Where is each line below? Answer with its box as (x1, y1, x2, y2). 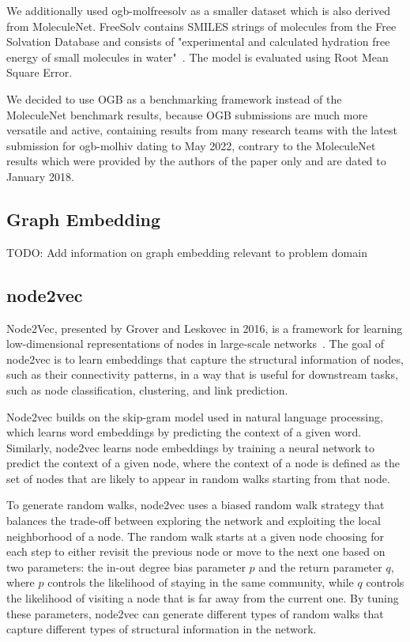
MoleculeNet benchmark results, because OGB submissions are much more (6, 106, 368, 123)
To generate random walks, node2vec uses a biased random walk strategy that (6, 497, 385, 513)
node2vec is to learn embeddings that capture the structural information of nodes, (6, 350, 404, 367)
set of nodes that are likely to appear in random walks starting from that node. (6, 470, 390, 486)
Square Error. (6, 64, 73, 81)
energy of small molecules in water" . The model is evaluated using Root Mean (6, 48, 389, 65)
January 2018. (6, 168, 74, 184)
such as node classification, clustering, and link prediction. (6, 381, 288, 398)
